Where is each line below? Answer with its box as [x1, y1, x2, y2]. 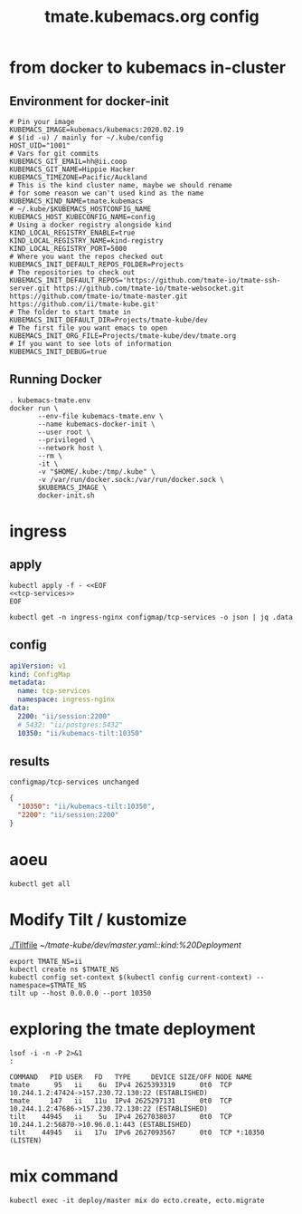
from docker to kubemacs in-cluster [9, 57, 287, 78]
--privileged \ [37, 435, 95, 445]
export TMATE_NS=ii [9, 957, 83, 966]
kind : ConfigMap [9, 670, 71, 679]
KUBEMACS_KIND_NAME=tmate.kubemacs [9, 197, 144, 206]
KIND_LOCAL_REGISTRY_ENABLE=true [9, 228, 136, 237]
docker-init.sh [37, 491, 95, 500]
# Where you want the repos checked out [9, 252, 165, 261]
